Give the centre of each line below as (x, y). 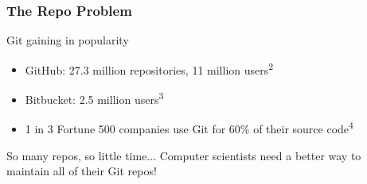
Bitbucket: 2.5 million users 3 (94, 98)
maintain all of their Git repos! (82, 171)
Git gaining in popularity (68, 40)
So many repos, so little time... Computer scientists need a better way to (184, 155)
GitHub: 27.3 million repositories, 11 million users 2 (149, 68)
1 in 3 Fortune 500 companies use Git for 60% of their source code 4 (189, 127)
